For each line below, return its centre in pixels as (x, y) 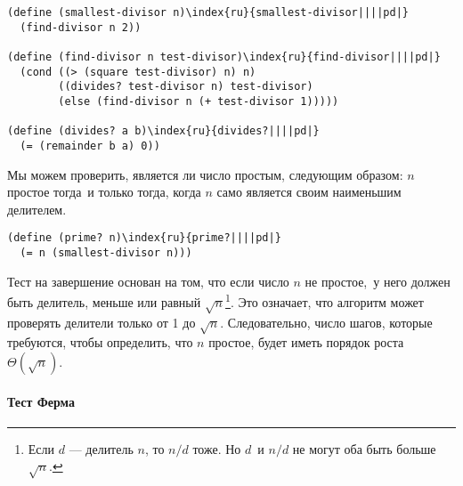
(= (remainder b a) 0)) (90, 146)
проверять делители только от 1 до (102, 322)
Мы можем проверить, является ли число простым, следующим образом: (205, 174)
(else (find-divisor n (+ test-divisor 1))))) (199, 101)
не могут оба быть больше (364, 448)
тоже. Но (217, 448)
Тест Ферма (41, 401)
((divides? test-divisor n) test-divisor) (186, 87)
